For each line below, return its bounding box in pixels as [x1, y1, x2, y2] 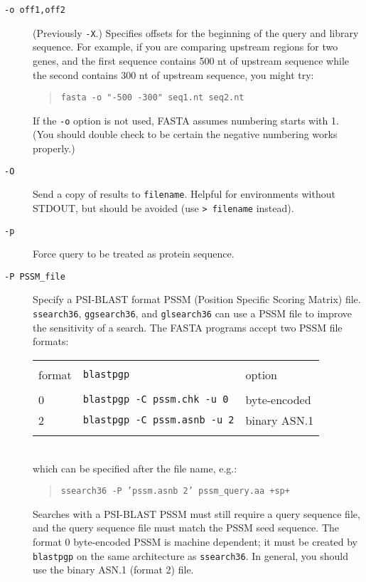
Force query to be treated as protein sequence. [33, 246, 235, 261]
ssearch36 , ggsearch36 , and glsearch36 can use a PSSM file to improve [33, 306, 352, 321]
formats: [33, 334, 69, 349]
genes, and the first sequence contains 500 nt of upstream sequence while [33, 53, 349, 68]
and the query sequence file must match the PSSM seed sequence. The [33, 520, 339, 535]
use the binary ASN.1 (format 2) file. [33, 562, 194, 577]
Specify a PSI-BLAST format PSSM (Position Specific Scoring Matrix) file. [33, 292, 361, 307]
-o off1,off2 [4, 5, 65, 15]
